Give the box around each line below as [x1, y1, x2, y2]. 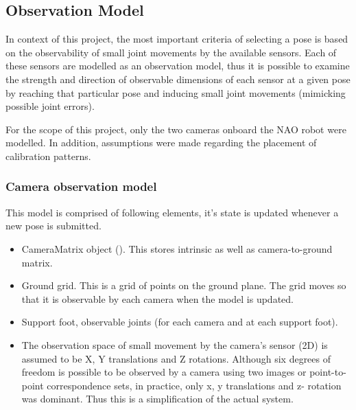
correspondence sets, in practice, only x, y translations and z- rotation [47, 378, 342, 392]
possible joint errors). [5, 99, 95, 113]
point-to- [309, 365, 346, 379]
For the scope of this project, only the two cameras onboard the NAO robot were [5, 122, 346, 136]
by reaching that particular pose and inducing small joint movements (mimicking [5, 85, 346, 100]
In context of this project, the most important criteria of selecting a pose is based [5, 32, 348, 46]
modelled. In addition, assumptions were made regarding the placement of [5, 135, 317, 150]
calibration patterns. [5, 148, 91, 163]
